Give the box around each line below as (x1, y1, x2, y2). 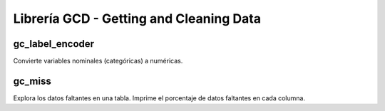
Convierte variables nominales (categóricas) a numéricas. (13, 57, 183, 65)
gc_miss (13, 75, 51, 87)
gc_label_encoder (13, 38, 95, 50)
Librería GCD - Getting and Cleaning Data (13, 11, 262, 26)
